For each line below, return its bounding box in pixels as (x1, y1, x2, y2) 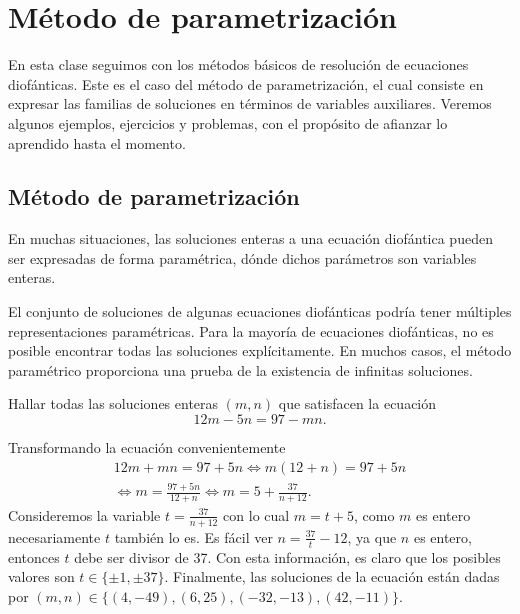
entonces (8, 546, 60, 567)
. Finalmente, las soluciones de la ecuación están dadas (164, 566, 500, 587)
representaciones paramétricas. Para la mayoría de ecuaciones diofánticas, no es (8, 320, 494, 341)
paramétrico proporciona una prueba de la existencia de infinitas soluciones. (8, 359, 473, 380)
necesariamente (8, 526, 101, 547)
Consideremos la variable (8, 504, 161, 525)
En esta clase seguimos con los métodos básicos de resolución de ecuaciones (8, 54, 469, 75)
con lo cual (223, 504, 290, 525)
